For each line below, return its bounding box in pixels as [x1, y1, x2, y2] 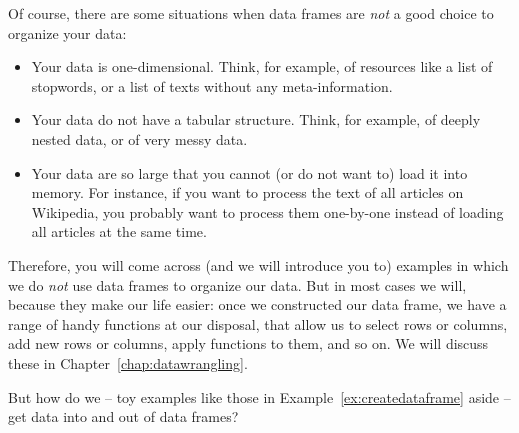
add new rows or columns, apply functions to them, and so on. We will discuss [8, 333, 489, 354]
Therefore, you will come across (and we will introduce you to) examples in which [8, 254, 509, 275]
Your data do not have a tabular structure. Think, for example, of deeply [31, 109, 481, 130]
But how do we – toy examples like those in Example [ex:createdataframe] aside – [8, 386, 511, 407]
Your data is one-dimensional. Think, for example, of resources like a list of [31, 56, 493, 77]
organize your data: [8, 22, 127, 43]
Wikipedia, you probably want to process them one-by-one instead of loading [31, 201, 504, 222]
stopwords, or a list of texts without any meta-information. [31, 75, 393, 96]
